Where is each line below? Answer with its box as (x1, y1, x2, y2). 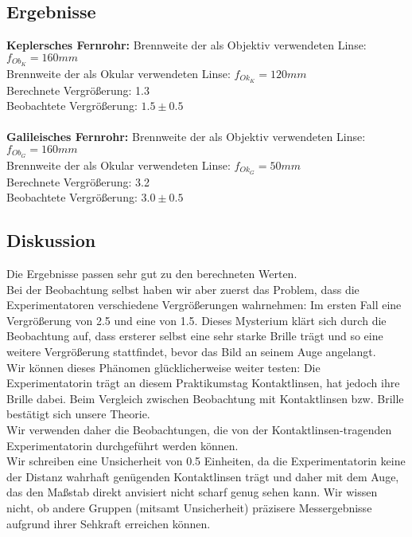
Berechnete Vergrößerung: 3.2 (6, 173, 150, 190)
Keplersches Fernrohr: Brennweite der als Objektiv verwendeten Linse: (6, 37, 367, 53)
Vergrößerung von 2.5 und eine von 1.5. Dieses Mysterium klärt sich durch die (6, 312, 387, 328)
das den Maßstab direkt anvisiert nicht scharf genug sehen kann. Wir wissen (6, 484, 378, 500)
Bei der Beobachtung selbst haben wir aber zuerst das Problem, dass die (6, 280, 360, 297)
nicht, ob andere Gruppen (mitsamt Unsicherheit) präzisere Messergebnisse (6, 499, 372, 515)
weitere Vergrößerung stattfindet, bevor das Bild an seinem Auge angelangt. (6, 343, 376, 359)
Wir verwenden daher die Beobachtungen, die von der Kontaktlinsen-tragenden (6, 421, 392, 437)
